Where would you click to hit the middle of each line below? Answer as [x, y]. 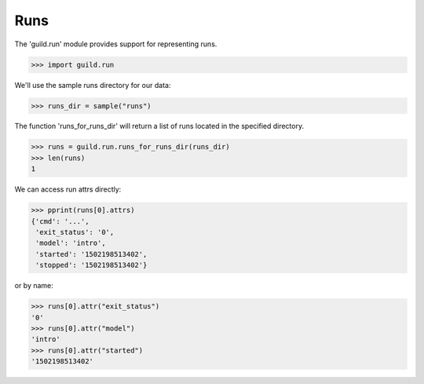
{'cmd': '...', [60, 221]
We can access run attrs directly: [68, 189]
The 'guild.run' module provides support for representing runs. [116, 44]
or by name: [34, 286]
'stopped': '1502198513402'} [91, 265]
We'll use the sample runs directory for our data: [93, 85]
